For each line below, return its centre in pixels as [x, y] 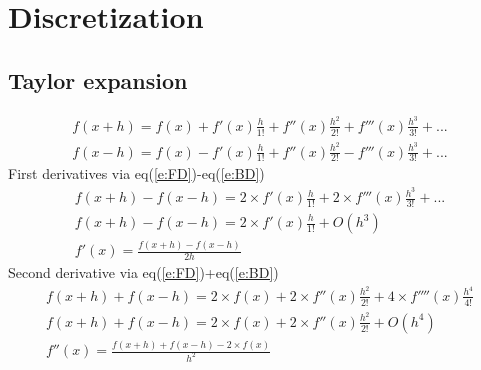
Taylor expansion [98, 79]
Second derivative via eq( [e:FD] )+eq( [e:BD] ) [143, 272]
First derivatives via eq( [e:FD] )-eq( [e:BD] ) [136, 173]
